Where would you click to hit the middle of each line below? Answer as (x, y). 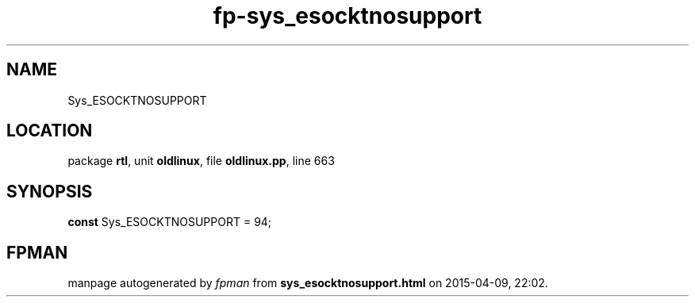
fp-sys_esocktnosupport (347, 16)
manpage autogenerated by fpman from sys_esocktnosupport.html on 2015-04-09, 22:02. (308, 283)
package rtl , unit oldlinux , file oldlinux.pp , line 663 (201, 161)
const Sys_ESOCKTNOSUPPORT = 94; (170, 222)
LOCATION (50, 131)
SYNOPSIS (50, 191)
